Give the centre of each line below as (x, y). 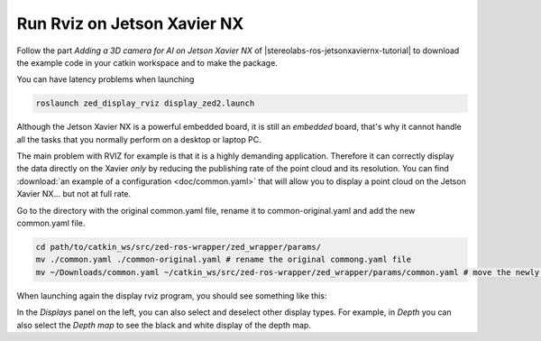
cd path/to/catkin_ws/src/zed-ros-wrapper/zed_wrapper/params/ (179, 247)
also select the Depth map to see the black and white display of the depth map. (164, 325)
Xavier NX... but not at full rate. (74, 194)
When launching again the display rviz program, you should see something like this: (172, 295)
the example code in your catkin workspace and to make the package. (147, 62)
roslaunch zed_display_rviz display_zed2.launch (145, 103)
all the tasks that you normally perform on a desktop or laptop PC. (139, 139)
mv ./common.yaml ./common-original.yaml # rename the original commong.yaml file (224, 260)
